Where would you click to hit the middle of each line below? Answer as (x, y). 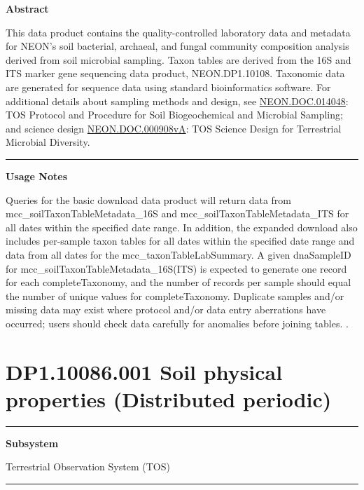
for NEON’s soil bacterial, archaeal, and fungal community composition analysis (177, 46)
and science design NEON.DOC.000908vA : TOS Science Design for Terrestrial (174, 128)
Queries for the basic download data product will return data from (148, 199)
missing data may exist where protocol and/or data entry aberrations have (166, 309)
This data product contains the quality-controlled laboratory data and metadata (178, 32)
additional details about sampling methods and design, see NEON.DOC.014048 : (177, 101)
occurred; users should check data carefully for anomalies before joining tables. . (177, 323)
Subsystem (32, 443)
